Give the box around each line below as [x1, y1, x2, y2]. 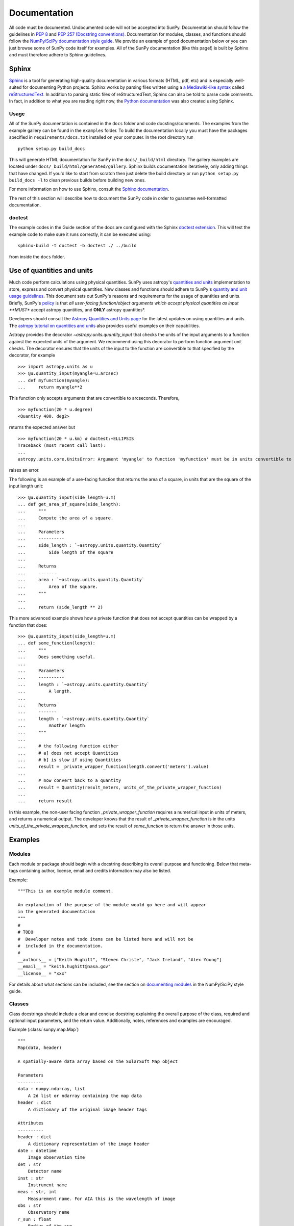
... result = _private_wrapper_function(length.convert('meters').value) [18, 764, 209, 769]
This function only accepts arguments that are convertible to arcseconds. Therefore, [9, 395, 180, 401]
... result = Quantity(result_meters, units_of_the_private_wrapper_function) [18, 785, 222, 790]
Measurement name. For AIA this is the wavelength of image [27, 1196, 176, 1201]
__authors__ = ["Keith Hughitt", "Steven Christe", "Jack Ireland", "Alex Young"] [18, 957, 222, 962]
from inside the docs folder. [9, 254, 66, 259]
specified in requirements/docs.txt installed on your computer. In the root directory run [9, 134, 194, 140]
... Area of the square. [18, 584, 98, 589]
